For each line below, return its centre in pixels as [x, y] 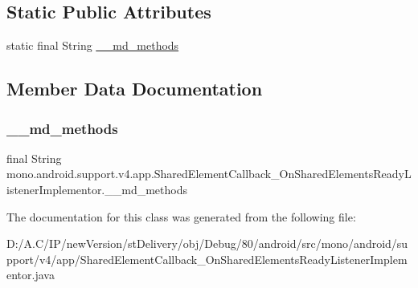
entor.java [31, 275]
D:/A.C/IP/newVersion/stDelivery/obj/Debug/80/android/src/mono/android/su [207, 243]
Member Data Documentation [135, 89]
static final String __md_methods [93, 45]
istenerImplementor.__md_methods [97, 189]
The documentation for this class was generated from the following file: [181, 216]
